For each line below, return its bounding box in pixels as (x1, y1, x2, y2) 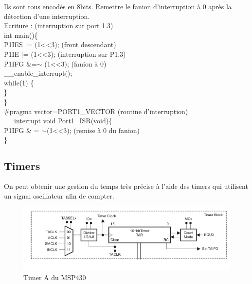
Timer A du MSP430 (23, 272, 86, 283)
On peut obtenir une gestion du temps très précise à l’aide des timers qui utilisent (4, 181, 248, 191)
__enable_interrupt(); (4, 68, 72, 78)
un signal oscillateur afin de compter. (4, 190, 114, 200)
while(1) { (4, 77, 34, 87)
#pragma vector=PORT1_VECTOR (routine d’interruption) (4, 106, 188, 116)
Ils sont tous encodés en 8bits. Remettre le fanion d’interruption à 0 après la (4, 1, 232, 11)
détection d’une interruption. (4, 11, 90, 21)
